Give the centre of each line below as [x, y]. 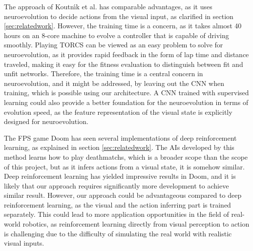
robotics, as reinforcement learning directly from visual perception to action [136, 224]
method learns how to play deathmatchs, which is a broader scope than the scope [126, 157]
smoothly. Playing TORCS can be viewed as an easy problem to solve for [114, 45]
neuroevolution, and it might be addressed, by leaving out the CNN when [114, 83]
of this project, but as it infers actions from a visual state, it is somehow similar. [124, 166]
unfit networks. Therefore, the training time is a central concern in [104, 73]
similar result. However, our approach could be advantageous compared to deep [123, 195]
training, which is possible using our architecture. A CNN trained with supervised [126, 93]
